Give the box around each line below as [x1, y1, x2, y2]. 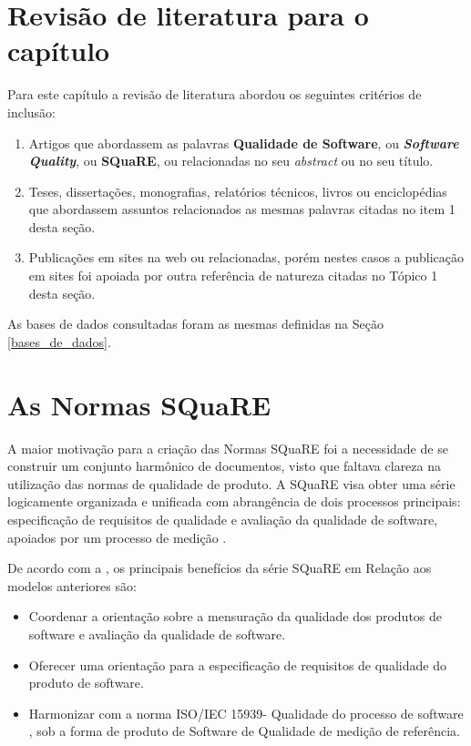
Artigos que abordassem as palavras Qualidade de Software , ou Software [28, 133, 459, 152]
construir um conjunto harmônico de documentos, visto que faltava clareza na [7, 456, 441, 475]
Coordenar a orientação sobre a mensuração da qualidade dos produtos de [28, 607, 443, 626]
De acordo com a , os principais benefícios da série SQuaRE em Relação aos [7, 558, 432, 577]
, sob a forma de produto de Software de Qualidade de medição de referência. [28, 721, 460, 741]
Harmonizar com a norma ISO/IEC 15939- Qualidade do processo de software [28, 703, 464, 722]
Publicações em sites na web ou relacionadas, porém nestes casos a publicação [28, 248, 464, 267]
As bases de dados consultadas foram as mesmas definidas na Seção [7, 314, 384, 333]
